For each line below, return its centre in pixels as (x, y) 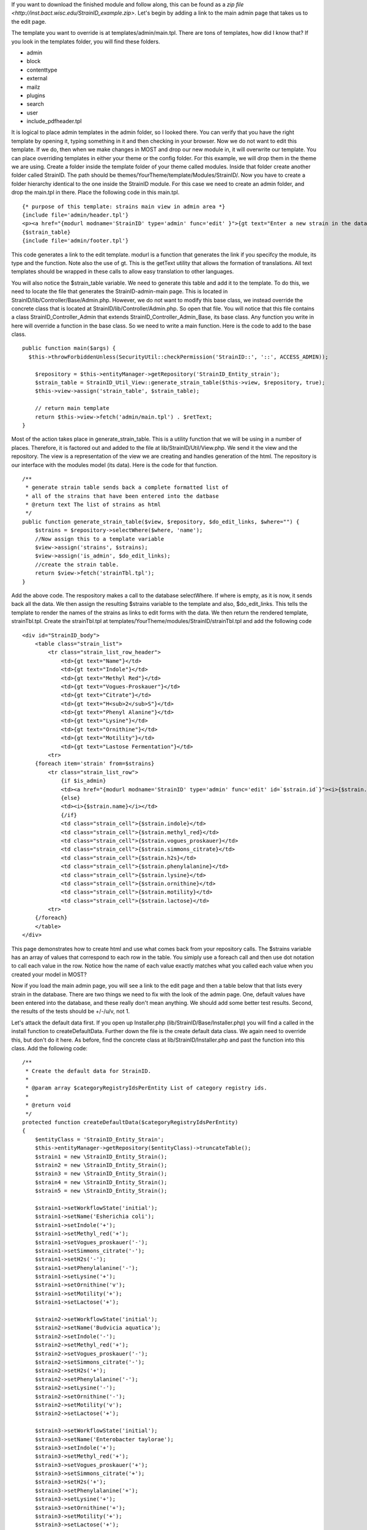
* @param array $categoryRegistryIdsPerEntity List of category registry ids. (146, 1088)
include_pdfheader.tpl (54, 121)
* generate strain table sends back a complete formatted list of (127, 487)
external (37, 78)
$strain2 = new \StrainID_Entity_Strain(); (101, 1165)
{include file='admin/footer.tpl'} (76, 241)
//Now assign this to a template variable (99, 539)
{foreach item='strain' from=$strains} (95, 764)
